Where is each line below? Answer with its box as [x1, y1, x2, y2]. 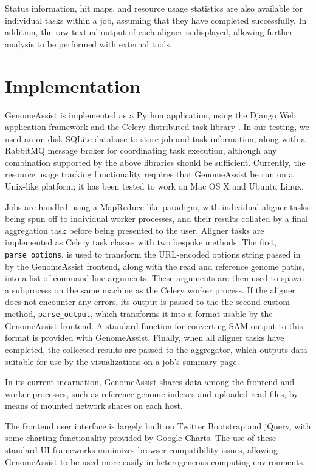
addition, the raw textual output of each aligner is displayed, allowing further [5, 26, 293, 38]
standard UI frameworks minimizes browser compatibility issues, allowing [5, 443, 278, 456]
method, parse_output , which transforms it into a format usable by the [5, 307, 273, 320]
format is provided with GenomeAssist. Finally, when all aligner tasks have [5, 331, 284, 344]
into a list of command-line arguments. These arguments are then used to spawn [5, 272, 304, 284]
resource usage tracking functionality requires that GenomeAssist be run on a [5, 168, 294, 180]
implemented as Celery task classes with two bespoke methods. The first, [5, 236, 277, 248]
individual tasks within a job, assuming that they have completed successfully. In [5, 13, 307, 26]
